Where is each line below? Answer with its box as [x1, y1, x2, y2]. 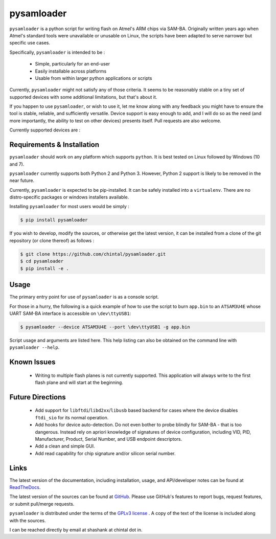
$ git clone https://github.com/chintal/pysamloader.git [20, 251, 166, 257]
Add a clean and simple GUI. [35, 443, 95, 450]
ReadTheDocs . [9, 484, 41, 490]
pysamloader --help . [9, 344, 60, 350]
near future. [9, 177, 35, 184]
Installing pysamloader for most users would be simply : [9, 204, 130, 210]
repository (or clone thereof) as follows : [9, 237, 95, 243]
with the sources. [9, 517, 46, 524]
